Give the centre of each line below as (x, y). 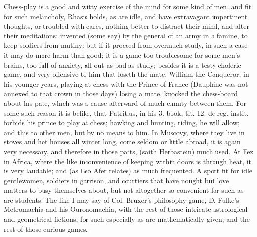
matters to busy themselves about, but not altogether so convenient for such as (124, 190)
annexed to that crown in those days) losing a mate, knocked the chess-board (121, 93)
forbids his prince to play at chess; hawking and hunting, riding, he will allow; (122, 122)
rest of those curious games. (46, 228)
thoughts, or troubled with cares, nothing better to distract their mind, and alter (127, 26)
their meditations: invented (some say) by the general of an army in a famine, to (126, 35)
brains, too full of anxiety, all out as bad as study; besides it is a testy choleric (123, 64)
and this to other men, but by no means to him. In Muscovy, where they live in (124, 132)
